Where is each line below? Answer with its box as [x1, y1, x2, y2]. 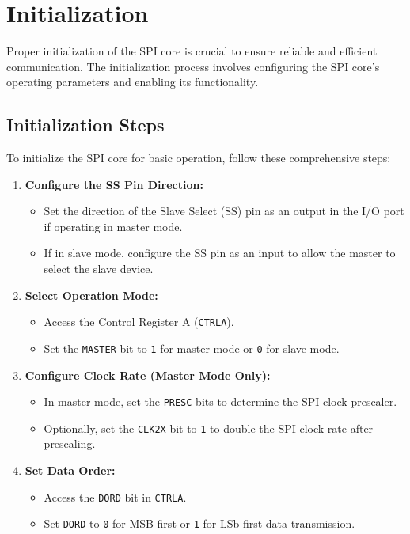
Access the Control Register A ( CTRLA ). [44, 313, 234, 330]
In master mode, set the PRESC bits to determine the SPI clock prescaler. [44, 393, 397, 410]
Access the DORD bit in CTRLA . [44, 488, 187, 505]
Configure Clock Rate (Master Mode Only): [25, 366, 271, 383]
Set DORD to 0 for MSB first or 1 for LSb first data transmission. [44, 515, 355, 532]
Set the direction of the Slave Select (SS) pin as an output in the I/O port [44, 203, 404, 219]
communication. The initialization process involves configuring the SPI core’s [6, 58, 380, 74]
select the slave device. [44, 260, 154, 277]
